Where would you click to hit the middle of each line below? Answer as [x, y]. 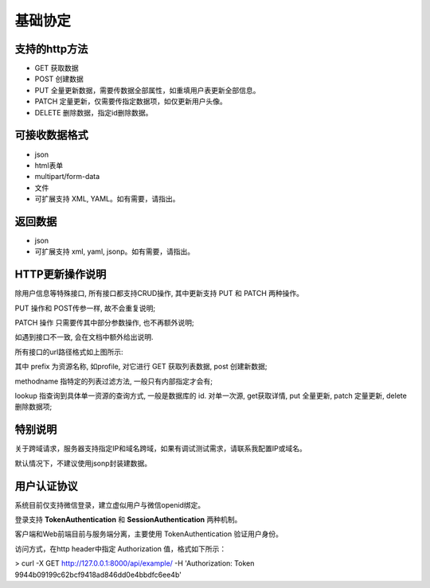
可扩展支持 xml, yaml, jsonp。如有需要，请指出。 [115, 251]
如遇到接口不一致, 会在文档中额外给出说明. [84, 337]
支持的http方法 [51, 49]
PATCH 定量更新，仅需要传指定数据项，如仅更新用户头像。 [131, 101]
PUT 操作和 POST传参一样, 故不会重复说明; [85, 308]
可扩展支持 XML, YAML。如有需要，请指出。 [107, 199]
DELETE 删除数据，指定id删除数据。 [94, 112]
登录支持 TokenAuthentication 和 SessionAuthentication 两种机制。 [128, 520]
